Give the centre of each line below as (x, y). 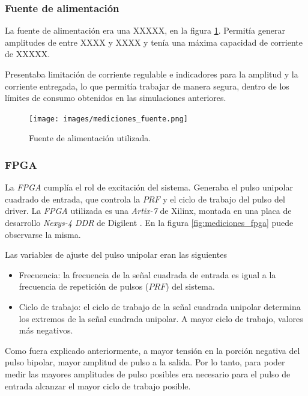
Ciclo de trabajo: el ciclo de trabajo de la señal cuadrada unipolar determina (160, 306)
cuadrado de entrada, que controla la (73, 199)
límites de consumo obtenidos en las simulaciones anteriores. (116, 98)
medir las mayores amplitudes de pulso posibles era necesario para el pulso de (148, 373)
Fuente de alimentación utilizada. (90, 138)
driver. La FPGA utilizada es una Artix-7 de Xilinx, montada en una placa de (148, 211)
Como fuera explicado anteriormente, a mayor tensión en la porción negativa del (152, 350)
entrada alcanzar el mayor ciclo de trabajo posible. (98, 385)
